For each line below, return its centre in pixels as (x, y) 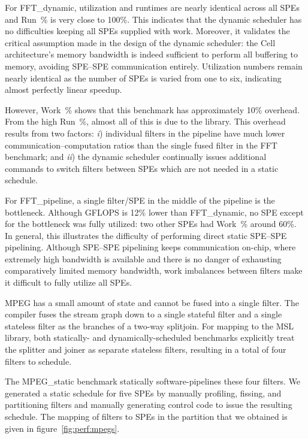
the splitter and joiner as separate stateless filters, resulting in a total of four (146, 349)
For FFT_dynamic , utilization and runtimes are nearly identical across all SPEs (152, 7)
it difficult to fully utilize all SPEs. (69, 282)
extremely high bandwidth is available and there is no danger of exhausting (143, 258)
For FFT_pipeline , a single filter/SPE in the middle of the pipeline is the (140, 200)
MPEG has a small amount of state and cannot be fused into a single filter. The (152, 302)
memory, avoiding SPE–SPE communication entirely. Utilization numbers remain (154, 66)
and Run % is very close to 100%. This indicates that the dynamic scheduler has (153, 19)
